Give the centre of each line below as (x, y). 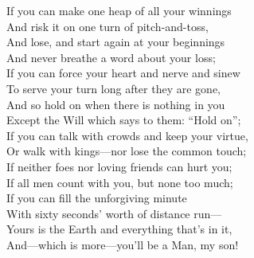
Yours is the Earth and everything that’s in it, (119, 229)
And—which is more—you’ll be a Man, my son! (123, 244)
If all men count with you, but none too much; (120, 182)
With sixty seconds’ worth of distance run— (114, 213)
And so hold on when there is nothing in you (116, 104)
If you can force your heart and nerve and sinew (123, 73)
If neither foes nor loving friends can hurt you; (119, 166)
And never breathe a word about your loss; (111, 57)
